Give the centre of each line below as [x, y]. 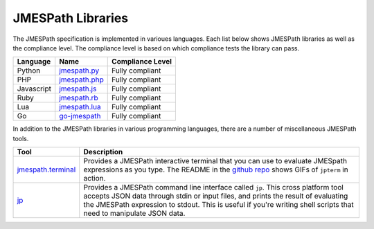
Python [29, 71]
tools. [21, 138]
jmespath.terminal [46, 170]
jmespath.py [79, 71]
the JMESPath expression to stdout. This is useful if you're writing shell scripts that [219, 205]
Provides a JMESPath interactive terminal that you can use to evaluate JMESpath [215, 161]
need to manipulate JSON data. [134, 213]
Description [103, 152]
